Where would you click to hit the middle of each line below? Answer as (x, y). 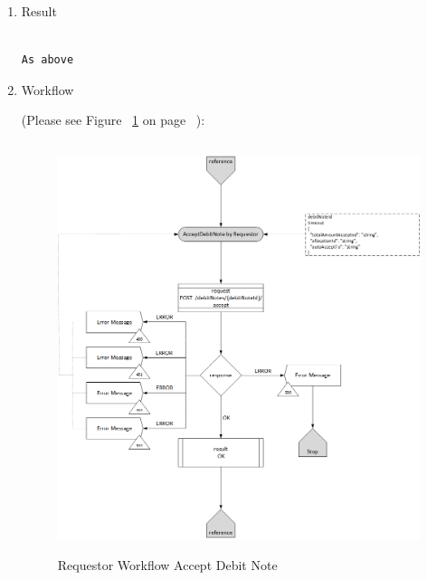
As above (47, 60)
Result (39, 11)
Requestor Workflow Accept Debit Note (167, 565)
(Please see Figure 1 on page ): (113, 120)
